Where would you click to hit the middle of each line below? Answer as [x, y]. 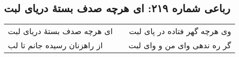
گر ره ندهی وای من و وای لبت [180, 45]
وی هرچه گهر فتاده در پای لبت [180, 31]
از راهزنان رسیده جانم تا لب [55, 45]
